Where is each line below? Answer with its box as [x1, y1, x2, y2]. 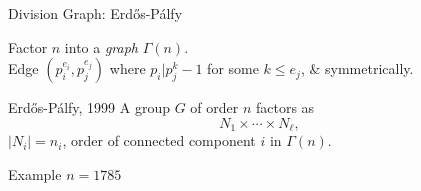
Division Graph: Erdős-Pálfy [8, 3, 183, 23]
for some [207, 58, 259, 79]
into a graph [64, 36, 139, 57]
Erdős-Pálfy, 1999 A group [8, 97, 170, 118]
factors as [255, 97, 315, 118]
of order [190, 97, 239, 118]
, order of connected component [62, 130, 256, 151]
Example [8, 163, 62, 184]
